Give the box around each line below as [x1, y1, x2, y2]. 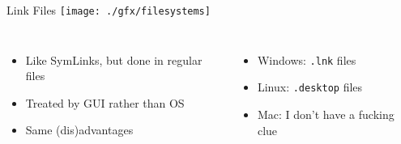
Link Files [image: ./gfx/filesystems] [6, 2, 211, 18]
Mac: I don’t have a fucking [257, 105, 395, 122]
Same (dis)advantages [25, 121, 134, 138]
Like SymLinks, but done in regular [25, 51, 203, 68]
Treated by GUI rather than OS [25, 94, 185, 111]
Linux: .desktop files [257, 78, 363, 95]
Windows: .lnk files [257, 51, 356, 68]
